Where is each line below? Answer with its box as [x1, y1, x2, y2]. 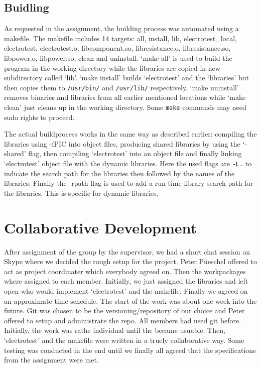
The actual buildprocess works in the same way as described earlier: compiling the [4, 129, 257, 139]
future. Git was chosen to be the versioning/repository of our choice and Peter [4, 305, 245, 316]
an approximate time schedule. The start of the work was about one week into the [4, 295, 257, 306]
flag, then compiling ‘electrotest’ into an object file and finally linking [28, 148, 242, 159]
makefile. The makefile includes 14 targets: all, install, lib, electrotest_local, [4, 33, 237, 43]
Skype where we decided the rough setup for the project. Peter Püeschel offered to [4, 256, 257, 267]
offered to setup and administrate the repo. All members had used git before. [4, 315, 241, 325]
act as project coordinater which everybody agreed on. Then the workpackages [4, 266, 246, 276]
